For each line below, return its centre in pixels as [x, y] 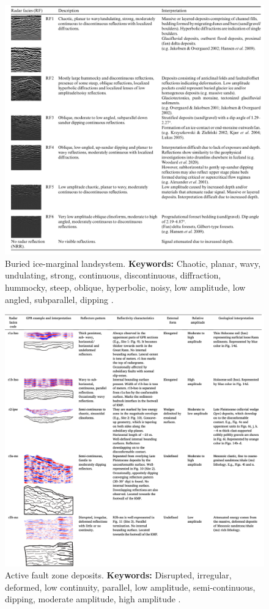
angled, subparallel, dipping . [59, 299]
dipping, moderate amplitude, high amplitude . [93, 599]
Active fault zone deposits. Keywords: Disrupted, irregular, [118, 575]
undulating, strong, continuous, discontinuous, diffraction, [113, 275]
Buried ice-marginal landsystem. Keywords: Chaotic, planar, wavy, [133, 263]
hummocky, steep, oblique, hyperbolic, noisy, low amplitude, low [125, 287]
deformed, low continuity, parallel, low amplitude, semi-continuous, [130, 587]
